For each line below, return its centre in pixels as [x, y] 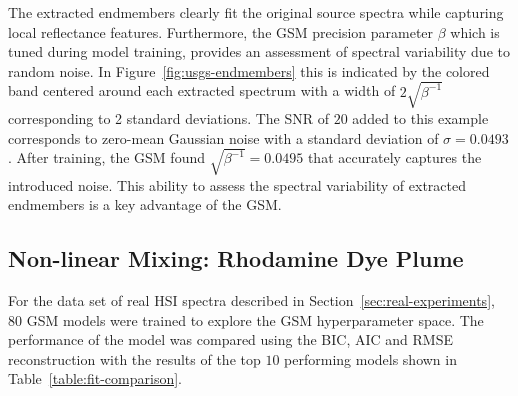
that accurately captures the [394, 157]
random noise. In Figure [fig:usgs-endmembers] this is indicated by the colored [249, 70]
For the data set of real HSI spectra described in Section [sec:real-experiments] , [251, 300]
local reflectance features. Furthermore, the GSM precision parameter [221, 31]
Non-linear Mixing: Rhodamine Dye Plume [236, 258]
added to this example [420, 117]
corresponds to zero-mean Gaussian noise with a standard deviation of [223, 137]
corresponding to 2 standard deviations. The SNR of [169, 117]
